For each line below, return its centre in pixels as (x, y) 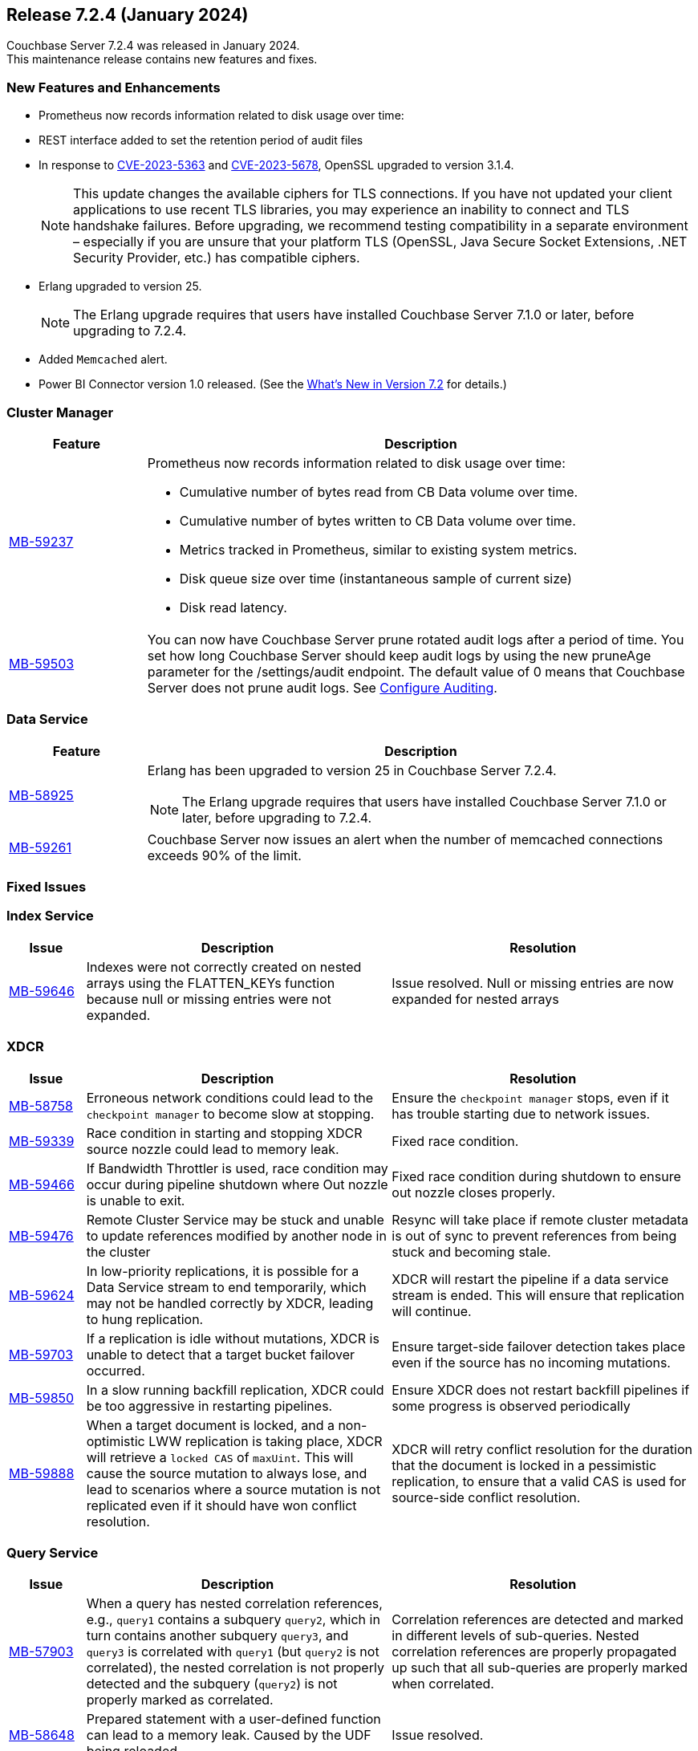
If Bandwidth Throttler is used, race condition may (237, 1168)
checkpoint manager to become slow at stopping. (230, 1113)
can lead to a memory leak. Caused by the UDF (229, 1735)
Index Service (50, 916)
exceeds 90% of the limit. (224, 855)
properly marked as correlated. (180, 1700)
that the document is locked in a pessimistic (524, 1465)
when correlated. (443, 1684)
